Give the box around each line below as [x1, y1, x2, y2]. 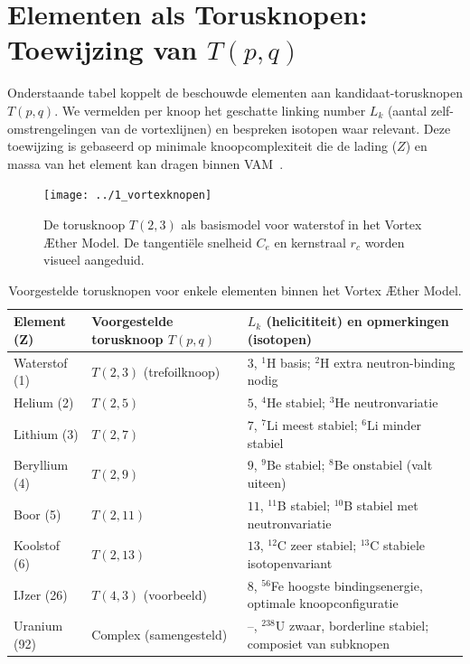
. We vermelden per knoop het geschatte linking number [54, 100, 366, 119]
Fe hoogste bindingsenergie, [270, 575, 423, 594]
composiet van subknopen [247, 633, 390, 652]
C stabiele [370, 536, 426, 555]
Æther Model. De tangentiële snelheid [43, 232, 252, 251]
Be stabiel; [266, 455, 325, 474]
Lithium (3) [14, 424, 79, 443]
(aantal [387, 100, 428, 119]
